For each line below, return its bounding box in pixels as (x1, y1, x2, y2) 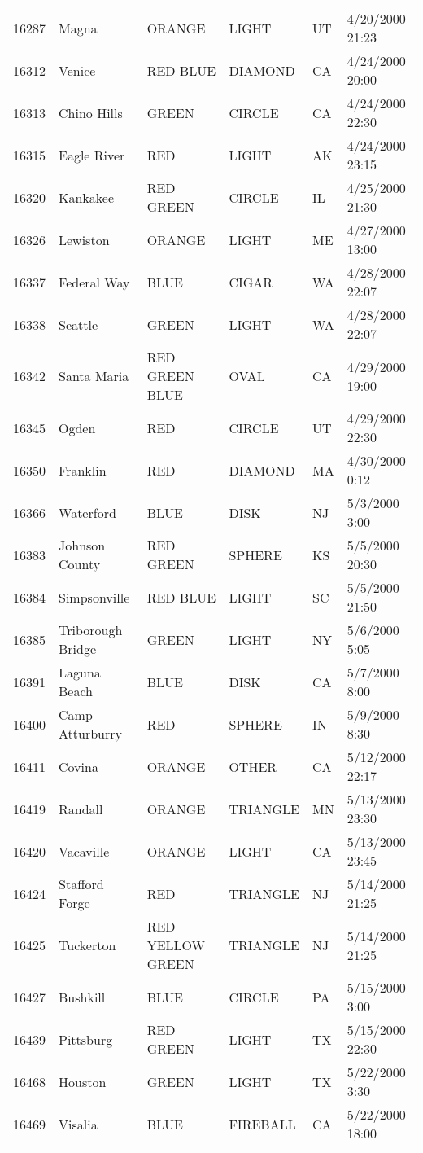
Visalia (59, 1114, 98, 1133)
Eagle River (59, 145, 125, 164)
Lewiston (59, 230, 110, 249)
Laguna (59, 663, 101, 682)
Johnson (59, 536, 106, 555)
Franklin (59, 460, 107, 480)
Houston (59, 1072, 107, 1091)
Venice (59, 60, 96, 80)
